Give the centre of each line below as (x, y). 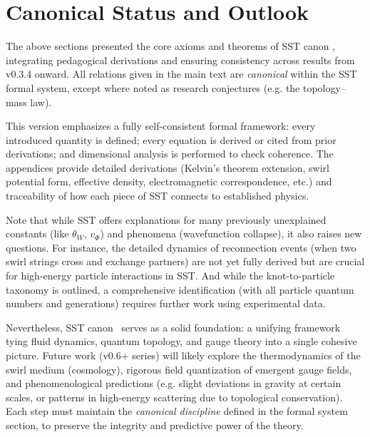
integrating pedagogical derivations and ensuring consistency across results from (180, 60)
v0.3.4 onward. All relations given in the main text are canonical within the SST (181, 74)
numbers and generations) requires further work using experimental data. (166, 303)
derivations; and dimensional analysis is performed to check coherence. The (170, 154)
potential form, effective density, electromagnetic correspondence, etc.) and (169, 181)
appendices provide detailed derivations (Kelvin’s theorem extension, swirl (168, 167)
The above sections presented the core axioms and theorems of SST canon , (171, 46)
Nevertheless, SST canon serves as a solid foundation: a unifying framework (173, 327)
